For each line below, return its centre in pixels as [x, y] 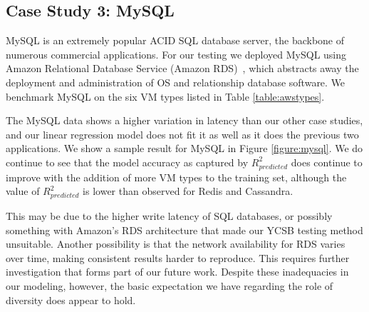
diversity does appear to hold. [71, 300]
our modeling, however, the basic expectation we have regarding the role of [170, 285]
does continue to [327, 162]
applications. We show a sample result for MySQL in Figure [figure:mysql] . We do [184, 148]
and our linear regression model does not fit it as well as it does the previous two [182, 134]
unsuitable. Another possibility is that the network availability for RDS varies [176, 244]
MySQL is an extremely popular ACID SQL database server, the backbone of [175, 40]
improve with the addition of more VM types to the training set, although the [176, 177]
